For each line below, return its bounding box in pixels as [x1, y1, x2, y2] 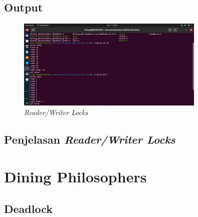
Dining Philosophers [4, 166, 147, 186]
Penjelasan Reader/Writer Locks [4, 132, 175, 147]
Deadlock [4, 200, 53, 216]
